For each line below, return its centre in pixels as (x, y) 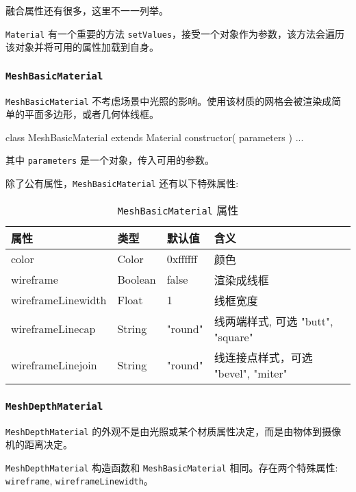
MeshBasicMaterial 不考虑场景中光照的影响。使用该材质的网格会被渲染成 (169, 100)
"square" (233, 336)
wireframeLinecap (53, 328)
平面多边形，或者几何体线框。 (91, 114)
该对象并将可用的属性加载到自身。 (82, 47)
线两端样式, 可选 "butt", (274, 321)
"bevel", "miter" (251, 373)
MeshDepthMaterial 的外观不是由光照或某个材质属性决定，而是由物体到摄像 (174, 431)
